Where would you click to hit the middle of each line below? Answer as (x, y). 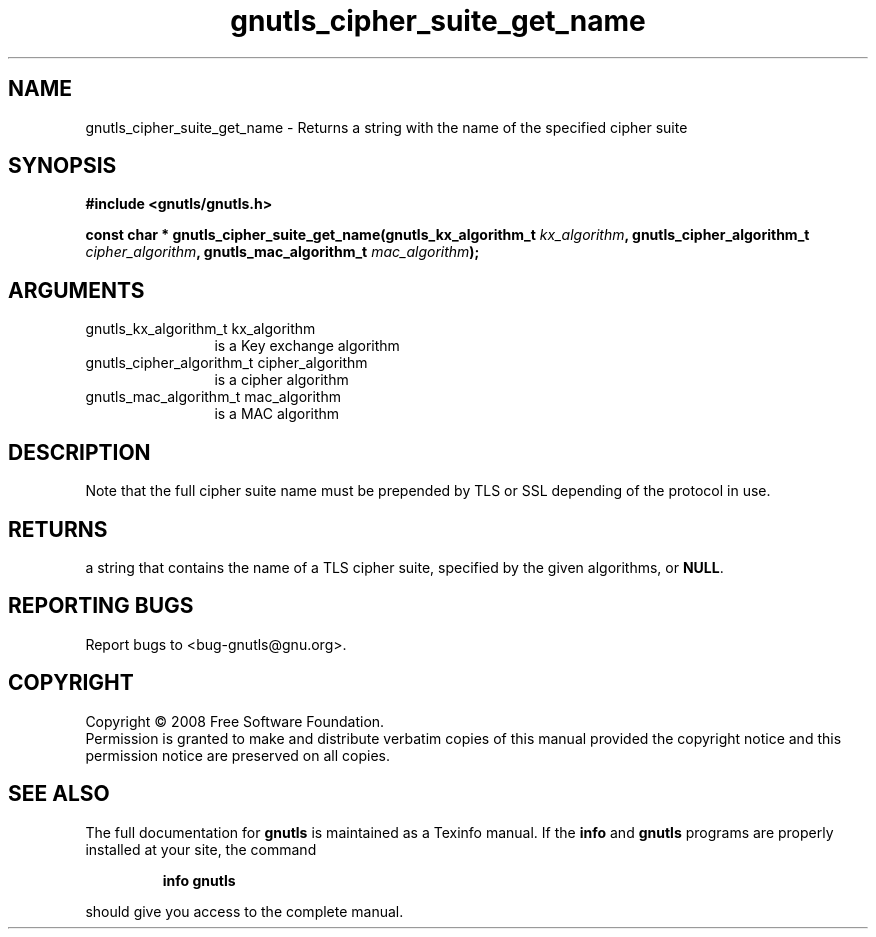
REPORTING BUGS (101, 606)
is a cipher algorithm (281, 380)
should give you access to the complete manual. (244, 911)
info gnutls (199, 880)
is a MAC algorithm (277, 414)
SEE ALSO (59, 794)
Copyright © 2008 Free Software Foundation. (235, 721)
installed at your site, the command (201, 849)
